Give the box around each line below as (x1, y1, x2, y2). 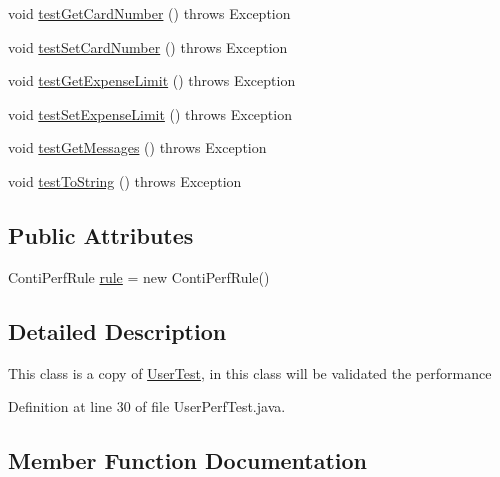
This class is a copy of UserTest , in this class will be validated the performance (8, 362, 492, 383)
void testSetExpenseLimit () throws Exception (8, 103, 292, 124)
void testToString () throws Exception (8, 170, 242, 191)
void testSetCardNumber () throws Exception (8, 36, 288, 57)
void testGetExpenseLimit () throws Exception (8, 70, 296, 91)
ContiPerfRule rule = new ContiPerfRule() (8, 266, 270, 287)
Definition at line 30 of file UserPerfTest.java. (8, 396, 286, 417)
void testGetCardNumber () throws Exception (8, 3, 291, 23)
